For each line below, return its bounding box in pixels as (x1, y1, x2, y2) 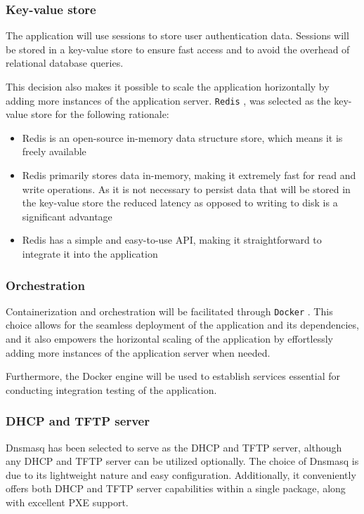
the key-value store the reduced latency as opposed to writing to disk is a (22, 195, 338, 210)
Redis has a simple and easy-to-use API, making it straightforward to (22, 232, 322, 247)
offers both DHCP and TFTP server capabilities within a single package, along (6, 481, 346, 496)
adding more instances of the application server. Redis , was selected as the (6, 93, 331, 107)
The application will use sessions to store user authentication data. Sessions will (6, 28, 349, 43)
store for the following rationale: (31, 107, 169, 121)
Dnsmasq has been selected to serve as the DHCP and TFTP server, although (6, 440, 342, 454)
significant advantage (22, 209, 112, 223)
